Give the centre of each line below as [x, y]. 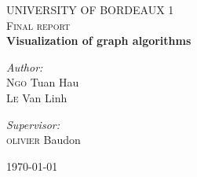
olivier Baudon [44, 140]
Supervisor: [33, 124]
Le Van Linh [37, 97]
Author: [25, 66]
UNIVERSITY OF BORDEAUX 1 [90, 9]
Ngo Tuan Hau [43, 82]
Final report [38, 25]
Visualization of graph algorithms [99, 41]
